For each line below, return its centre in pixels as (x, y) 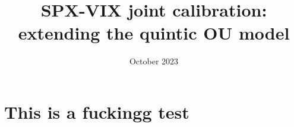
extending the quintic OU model (154, 33)
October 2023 (154, 61)
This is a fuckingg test (97, 111)
